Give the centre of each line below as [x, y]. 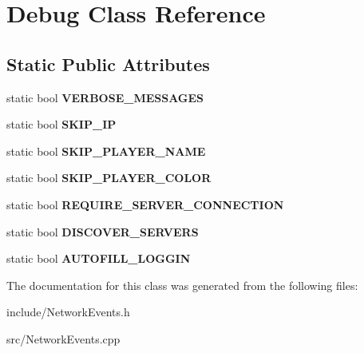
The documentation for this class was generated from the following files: [182, 285]
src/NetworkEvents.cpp [63, 338]
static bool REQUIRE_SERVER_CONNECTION [145, 204]
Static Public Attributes [108, 63]
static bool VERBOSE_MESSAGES [105, 97]
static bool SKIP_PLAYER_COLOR [109, 178]
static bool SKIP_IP [61, 124]
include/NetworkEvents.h [68, 312]
